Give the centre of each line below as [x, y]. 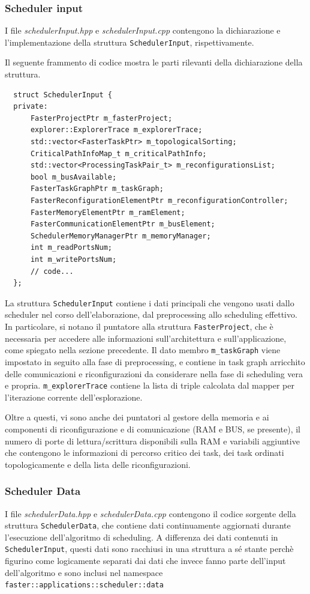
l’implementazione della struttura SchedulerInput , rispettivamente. [130, 42]
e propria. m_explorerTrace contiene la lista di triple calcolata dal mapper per [150, 385]
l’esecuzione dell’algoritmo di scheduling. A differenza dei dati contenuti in [142, 537]
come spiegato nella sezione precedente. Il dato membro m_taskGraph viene [143, 350]
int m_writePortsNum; [73, 259]
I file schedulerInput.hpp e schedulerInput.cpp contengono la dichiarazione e [143, 30]
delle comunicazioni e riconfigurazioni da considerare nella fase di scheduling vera [154, 373]
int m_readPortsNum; [71, 248]
